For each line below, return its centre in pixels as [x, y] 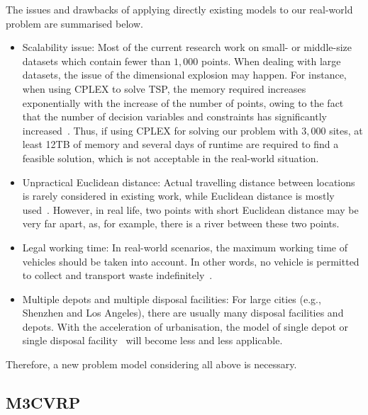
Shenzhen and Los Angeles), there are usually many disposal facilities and [183, 313]
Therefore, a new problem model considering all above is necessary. [151, 364]
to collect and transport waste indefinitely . [117, 275]
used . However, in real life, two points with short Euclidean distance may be [190, 209]
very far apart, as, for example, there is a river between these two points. [181, 223]
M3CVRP [43, 403]
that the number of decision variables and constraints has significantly [174, 116]
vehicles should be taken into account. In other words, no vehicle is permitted [191, 261]
